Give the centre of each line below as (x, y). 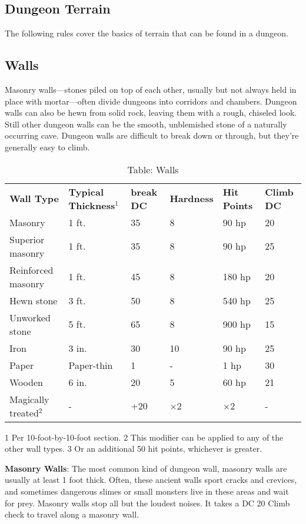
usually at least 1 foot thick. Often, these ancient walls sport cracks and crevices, (151, 480)
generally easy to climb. (47, 147)
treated (24, 412)
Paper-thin (91, 365)
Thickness (92, 205)
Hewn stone (34, 300)
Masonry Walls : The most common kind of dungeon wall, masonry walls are (146, 468)
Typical (86, 192)
